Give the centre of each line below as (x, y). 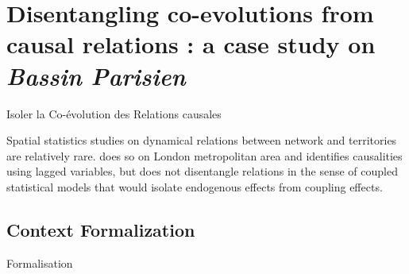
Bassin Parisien (96, 75)
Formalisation (40, 262)
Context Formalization (101, 229)
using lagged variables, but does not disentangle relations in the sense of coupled (202, 171)
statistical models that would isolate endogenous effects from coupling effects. (195, 186)
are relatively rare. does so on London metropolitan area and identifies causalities (204, 155)
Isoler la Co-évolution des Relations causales (114, 113)
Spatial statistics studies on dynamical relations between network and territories (202, 140)
